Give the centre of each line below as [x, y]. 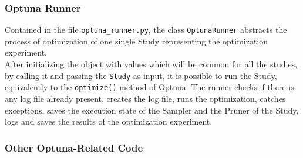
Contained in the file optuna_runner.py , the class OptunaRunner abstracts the [146, 30]
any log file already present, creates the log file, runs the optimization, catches [145, 98]
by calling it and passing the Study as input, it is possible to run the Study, [141, 75]
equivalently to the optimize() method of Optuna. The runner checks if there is [149, 87]
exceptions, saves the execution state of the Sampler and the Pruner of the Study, [152, 110]
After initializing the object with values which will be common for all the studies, [151, 64]
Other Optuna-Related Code [74, 147]
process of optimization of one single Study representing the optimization [137, 41]
